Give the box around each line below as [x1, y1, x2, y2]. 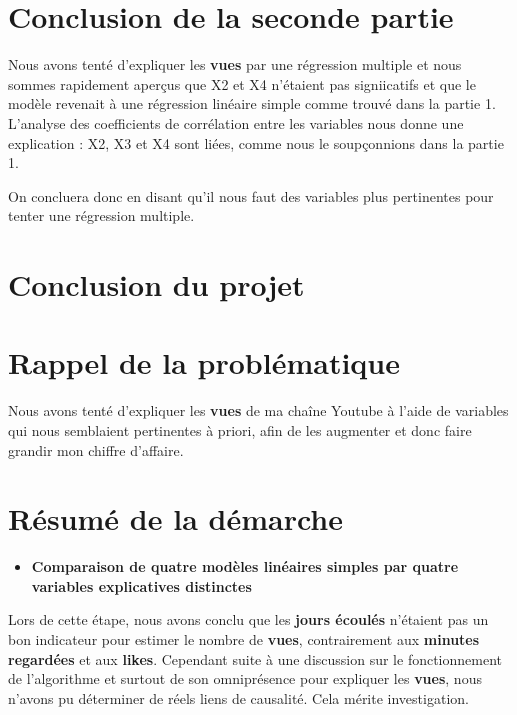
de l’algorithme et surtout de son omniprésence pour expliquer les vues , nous [8, 668, 482, 689]
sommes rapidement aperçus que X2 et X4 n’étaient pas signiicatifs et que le [8, 73, 476, 94]
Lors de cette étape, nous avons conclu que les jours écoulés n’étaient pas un [8, 609, 489, 630]
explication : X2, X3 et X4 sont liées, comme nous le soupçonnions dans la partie [8, 132, 504, 153]
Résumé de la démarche [8, 498, 343, 539]
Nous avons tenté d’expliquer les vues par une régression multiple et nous [8, 54, 462, 75]
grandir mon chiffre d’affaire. [8, 439, 184, 460]
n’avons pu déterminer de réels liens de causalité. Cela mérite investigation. [8, 687, 469, 708]
